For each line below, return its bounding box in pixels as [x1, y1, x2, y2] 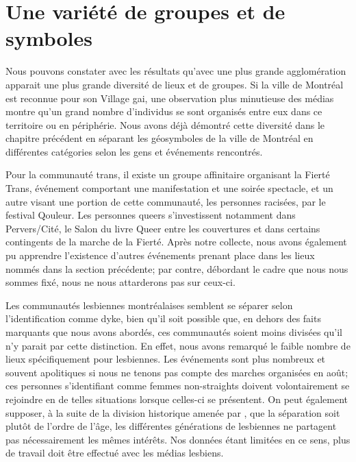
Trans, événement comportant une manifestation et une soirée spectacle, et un [5, 181, 333, 195]
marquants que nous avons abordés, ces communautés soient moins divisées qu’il [5, 325, 342, 339]
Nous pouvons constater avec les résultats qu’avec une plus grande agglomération [5, 64, 346, 78]
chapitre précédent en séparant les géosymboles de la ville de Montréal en [5, 131, 314, 145]
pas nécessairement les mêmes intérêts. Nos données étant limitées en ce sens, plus [5, 432, 351, 446]
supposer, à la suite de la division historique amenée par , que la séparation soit [5, 405, 340, 420]
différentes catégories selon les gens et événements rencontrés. [5, 144, 263, 158]
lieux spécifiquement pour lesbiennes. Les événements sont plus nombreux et [5, 352, 326, 366]
